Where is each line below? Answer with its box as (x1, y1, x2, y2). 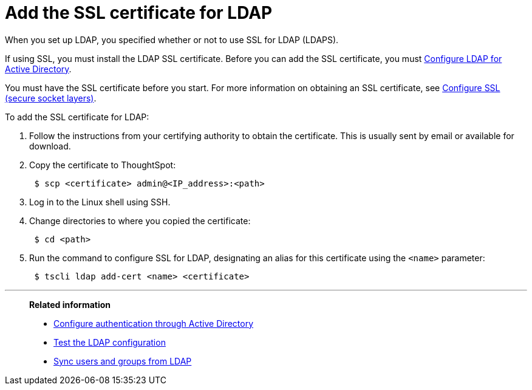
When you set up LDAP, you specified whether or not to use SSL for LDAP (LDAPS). (5, 34, 339, 45)
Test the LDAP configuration (53, 337, 166, 347)
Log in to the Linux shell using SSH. (29, 196, 171, 207)
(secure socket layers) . (5, 92, 97, 103)
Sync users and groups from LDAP (53, 355, 192, 366)
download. (29, 140, 71, 151)
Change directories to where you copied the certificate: (29, 215, 251, 226)
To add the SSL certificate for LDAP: (5, 111, 149, 122)
